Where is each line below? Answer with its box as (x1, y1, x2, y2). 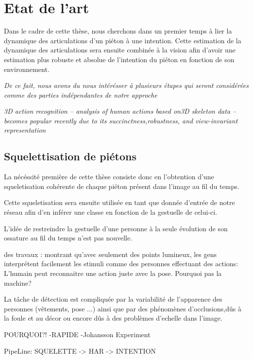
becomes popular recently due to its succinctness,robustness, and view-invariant (4, 115, 238, 125)
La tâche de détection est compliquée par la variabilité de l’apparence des (4, 294, 222, 304)
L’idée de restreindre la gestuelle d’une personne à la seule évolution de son (4, 223, 228, 233)
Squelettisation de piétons (4, 149, 136, 164)
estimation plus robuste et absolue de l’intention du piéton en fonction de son (4, 54, 235, 64)
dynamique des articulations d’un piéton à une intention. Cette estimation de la (4, 35, 241, 45)
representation (4, 125, 46, 135)
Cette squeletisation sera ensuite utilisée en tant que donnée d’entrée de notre (4, 197, 235, 207)
